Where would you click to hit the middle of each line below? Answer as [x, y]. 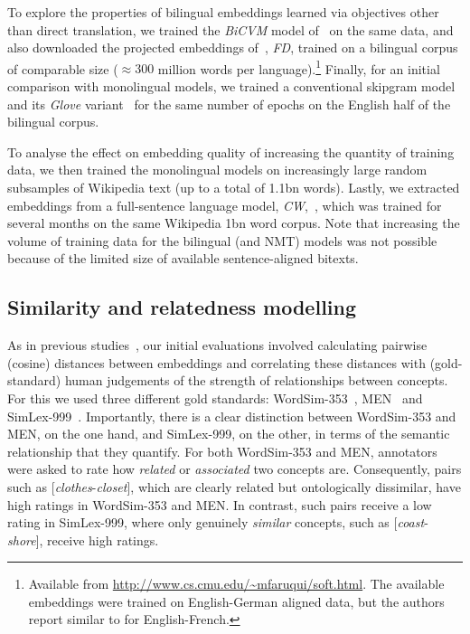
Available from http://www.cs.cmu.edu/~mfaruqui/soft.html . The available [236, 584]
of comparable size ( [63, 68]
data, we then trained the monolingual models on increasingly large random [217, 170]
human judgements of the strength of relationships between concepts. [256, 380]
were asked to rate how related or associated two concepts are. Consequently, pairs [235, 469]
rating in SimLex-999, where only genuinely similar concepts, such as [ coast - [218, 522]
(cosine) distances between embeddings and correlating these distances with [216, 362]
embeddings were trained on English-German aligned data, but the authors [236, 601]
